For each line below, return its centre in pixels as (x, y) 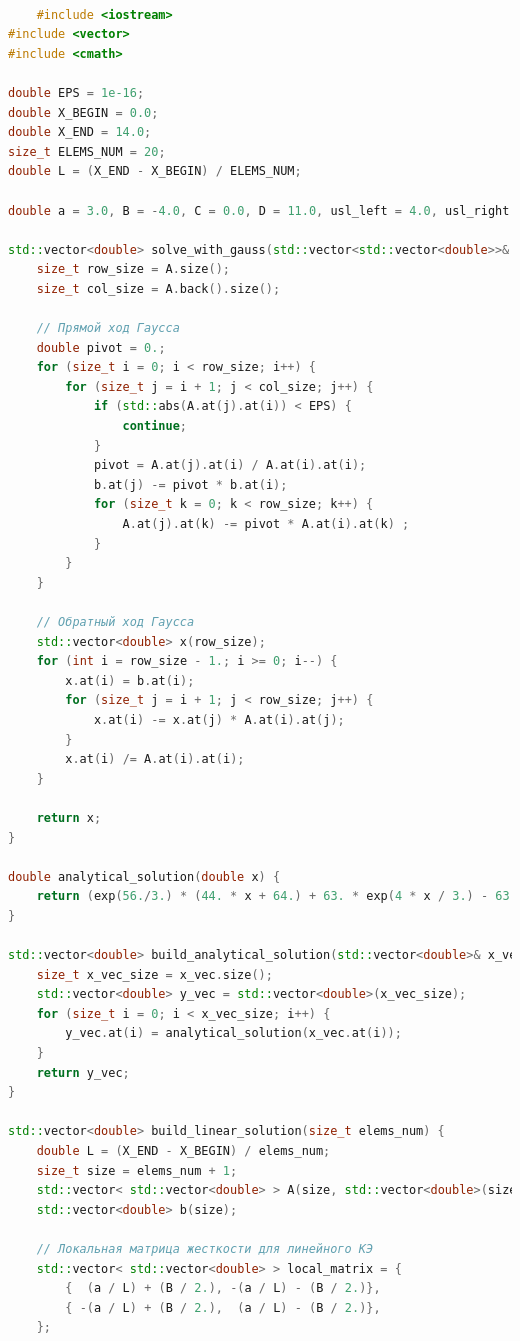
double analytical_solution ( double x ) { (144, 876)
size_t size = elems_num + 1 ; (137, 1170)
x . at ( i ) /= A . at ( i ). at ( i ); (155, 759)
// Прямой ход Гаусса (108, 328)
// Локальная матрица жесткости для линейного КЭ (205, 1249)
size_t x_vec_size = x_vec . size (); (154, 974)
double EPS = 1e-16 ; (76, 92)
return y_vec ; (83, 1072)
